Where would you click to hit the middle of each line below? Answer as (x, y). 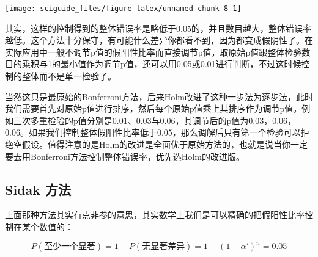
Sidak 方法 (38, 189)
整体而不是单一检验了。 (69, 76)
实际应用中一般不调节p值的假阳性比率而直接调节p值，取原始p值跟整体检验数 (158, 52)
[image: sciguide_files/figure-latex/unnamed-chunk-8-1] (123, 9)
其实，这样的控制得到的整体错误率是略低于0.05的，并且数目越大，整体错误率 (158, 28)
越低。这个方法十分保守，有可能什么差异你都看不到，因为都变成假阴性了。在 (159, 40)
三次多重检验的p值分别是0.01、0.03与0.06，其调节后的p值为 (131, 120)
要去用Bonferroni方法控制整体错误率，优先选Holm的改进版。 (125, 156)
